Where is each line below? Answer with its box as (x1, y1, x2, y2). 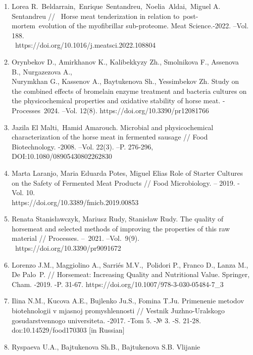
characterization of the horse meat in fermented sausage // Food (11, 132, 208, 142)
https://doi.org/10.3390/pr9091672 (15, 243, 121, 253)
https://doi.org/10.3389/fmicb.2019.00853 (11, 197, 139, 207)
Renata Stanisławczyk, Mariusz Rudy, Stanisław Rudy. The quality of (11, 213, 223, 224)
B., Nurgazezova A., (11, 66, 72, 76)
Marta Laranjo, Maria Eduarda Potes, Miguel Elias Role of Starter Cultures (11, 167, 243, 178)
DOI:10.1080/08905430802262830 (11, 151, 112, 161)
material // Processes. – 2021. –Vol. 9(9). (11, 233, 140, 243)
